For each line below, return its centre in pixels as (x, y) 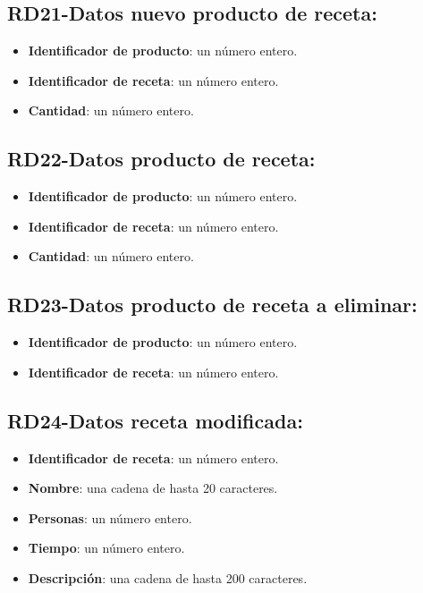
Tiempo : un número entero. (106, 548)
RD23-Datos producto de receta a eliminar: (212, 305)
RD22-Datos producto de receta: (161, 159)
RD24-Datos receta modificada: (155, 420)
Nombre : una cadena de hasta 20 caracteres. (153, 488)
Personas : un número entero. (110, 517)
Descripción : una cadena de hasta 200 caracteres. (168, 577)
